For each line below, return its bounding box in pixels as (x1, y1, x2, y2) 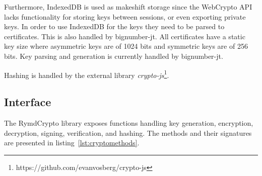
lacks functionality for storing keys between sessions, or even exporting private (4, 11, 246, 22)
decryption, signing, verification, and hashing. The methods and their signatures (4, 127, 252, 138)
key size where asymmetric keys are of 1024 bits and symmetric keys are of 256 (4, 41, 248, 51)
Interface (4, 94, 51, 110)
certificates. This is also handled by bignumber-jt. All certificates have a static (4, 31, 245, 41)
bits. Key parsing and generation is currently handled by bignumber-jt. (4, 50, 223, 61)
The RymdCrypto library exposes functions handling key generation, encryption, (4, 118, 253, 128)
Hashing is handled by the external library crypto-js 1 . (4, 68, 169, 80)
